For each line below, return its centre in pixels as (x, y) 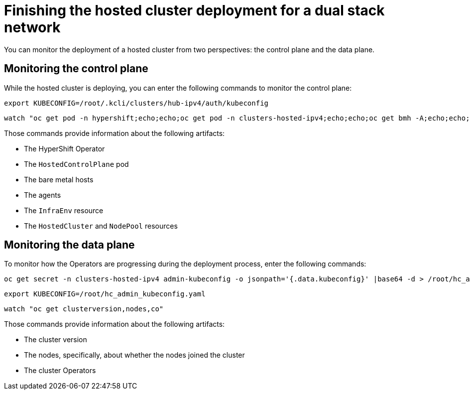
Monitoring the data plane (69, 245)
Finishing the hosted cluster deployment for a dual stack (194, 10)
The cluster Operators (60, 371)
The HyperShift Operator (64, 148)
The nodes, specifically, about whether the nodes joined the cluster (134, 355)
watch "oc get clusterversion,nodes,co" (84, 309)
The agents (43, 195)
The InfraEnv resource (64, 210)
